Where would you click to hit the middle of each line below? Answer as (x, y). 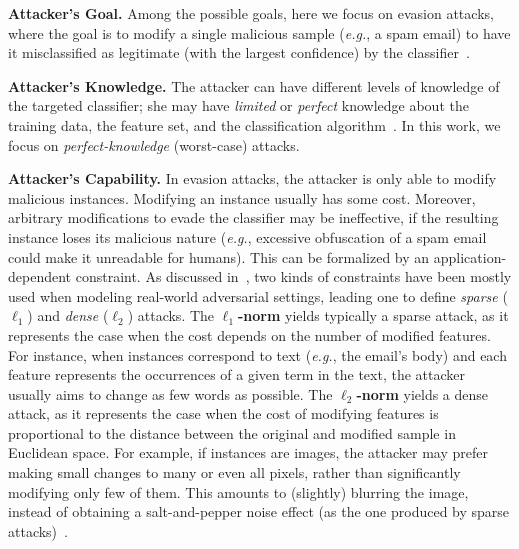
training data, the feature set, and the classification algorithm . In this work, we (254, 124)
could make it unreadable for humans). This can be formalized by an (219, 256)
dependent (40, 276)
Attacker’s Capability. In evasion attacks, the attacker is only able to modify (252, 178)
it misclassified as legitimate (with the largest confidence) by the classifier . (239, 52)
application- (470, 256)
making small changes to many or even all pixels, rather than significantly (234, 472)
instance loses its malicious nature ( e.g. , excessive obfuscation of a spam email (247, 236)
